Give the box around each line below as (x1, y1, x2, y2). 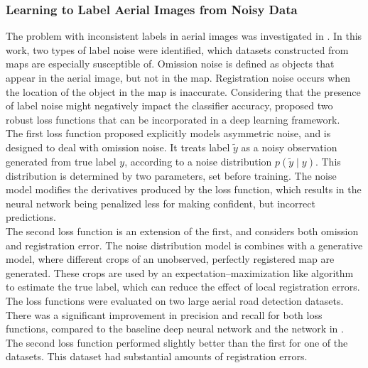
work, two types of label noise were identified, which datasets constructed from (6, 42, 349, 57)
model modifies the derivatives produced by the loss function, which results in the (6, 182, 362, 197)
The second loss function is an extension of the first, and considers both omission (6, 223, 359, 238)
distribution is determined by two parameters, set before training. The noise (6, 168, 337, 183)
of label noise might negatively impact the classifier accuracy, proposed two (6, 98, 333, 113)
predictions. (6, 210, 56, 224)
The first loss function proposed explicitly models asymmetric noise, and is (6, 126, 331, 141)
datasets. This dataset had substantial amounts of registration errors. (6, 349, 308, 364)
